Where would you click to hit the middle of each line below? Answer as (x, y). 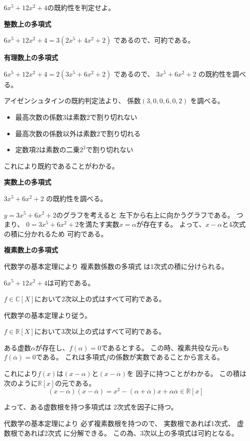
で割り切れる (120, 133)
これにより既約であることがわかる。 (61, 165)
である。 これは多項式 (71, 357)
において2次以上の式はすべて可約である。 (100, 299)
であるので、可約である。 (154, 40)
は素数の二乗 (59, 150)
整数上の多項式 (28, 24)
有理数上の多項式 (31, 57)
